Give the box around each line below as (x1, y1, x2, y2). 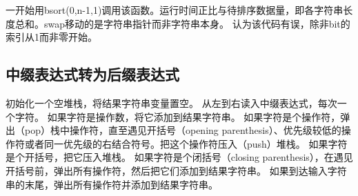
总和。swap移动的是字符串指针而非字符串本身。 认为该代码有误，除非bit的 (14, 16, 350, 30)
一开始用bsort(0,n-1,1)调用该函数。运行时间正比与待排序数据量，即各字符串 (6, 3, 344, 17)
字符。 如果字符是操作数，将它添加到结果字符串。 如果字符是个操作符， (14, 109, 341, 124)
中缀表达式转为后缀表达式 (6, 63, 179, 85)
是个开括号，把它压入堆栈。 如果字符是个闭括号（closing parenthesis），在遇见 (6, 150, 353, 164)
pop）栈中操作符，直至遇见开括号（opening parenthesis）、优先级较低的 (24, 123, 341, 137)
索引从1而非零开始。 (6, 30, 97, 44)
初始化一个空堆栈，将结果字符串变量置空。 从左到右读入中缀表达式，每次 (6, 95, 337, 110)
